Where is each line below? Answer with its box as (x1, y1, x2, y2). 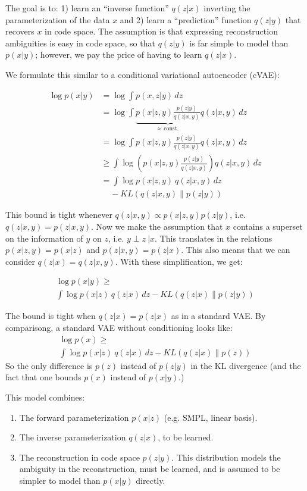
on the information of (5, 232, 83, 244)
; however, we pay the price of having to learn (35, 48, 202, 61)
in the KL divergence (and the (190, 359, 301, 371)
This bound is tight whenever (5, 208, 112, 221)
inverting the (203, 2, 250, 14)
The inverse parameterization (19, 431, 126, 443)
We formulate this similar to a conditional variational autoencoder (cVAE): (5, 68, 280, 80)
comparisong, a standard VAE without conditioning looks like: (5, 321, 233, 334)
